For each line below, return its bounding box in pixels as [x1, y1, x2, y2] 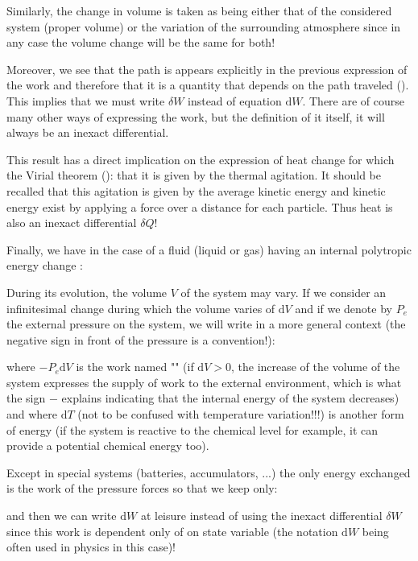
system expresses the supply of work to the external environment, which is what [6, 373, 402, 390]
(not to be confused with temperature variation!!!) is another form [77, 406, 404, 423]
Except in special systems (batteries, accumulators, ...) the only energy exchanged [6, 464, 411, 481]
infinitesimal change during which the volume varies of [6, 299, 275, 316]
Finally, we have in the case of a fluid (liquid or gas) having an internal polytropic [6, 241, 412, 258]
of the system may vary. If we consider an [180, 283, 387, 300]
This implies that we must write [6, 92, 165, 109]
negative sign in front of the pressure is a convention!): [6, 331, 275, 348]
